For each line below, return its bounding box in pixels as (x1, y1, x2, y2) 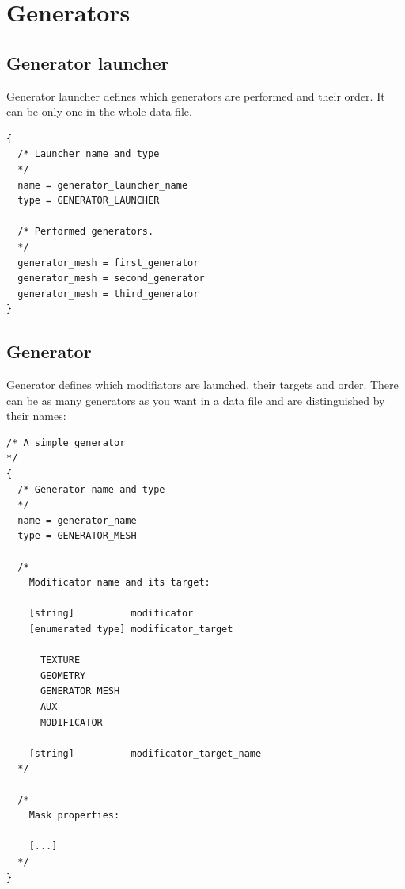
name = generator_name (17, 514, 137, 526)
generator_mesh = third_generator (17, 288, 199, 300)
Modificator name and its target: (28, 577, 210, 589)
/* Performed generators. (17, 226, 154, 238)
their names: (6, 407, 66, 424)
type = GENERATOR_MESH (17, 530, 137, 542)
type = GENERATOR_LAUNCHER (17, 195, 160, 207)
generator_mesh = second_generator (17, 273, 205, 284)
